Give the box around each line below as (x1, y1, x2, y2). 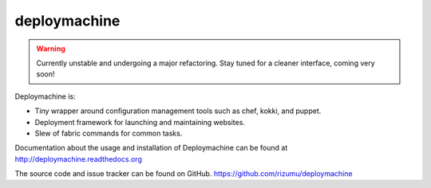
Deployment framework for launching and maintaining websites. (34, 117, 245, 127)
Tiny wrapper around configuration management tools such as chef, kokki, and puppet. (34, 106, 322, 116)
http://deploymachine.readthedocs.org (14, 154, 143, 163)
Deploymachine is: (14, 92, 76, 101)
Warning (36, 44, 65, 53)
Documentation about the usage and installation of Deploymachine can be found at (14, 143, 288, 153)
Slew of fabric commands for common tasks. (34, 128, 183, 138)
